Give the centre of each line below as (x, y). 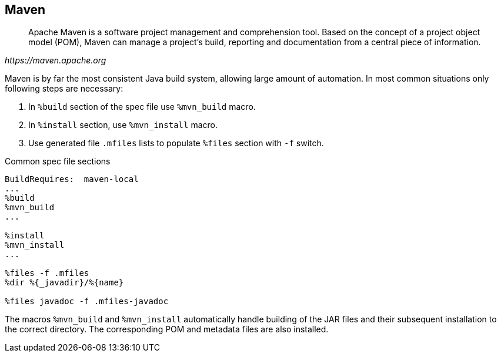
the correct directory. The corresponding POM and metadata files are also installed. (167, 329)
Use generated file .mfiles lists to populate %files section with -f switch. (176, 143)
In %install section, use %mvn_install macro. (123, 125)
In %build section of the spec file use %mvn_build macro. (142, 107)
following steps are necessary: (64, 89)
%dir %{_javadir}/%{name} (64, 283)
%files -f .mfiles (47, 273)
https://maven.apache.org (56, 60)
